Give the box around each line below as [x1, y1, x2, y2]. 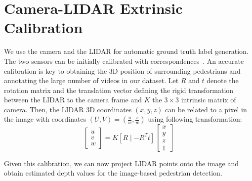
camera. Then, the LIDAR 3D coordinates [4, 104, 132, 114]
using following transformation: [148, 114, 242, 124]
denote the [207, 75, 239, 86]
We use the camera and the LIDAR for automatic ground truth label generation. [4, 46, 249, 56]
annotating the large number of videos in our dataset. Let [4, 75, 179, 86]
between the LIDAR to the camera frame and [4, 94, 142, 105]
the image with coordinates [4, 114, 86, 124]
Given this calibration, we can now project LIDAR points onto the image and [4, 158, 239, 168]
